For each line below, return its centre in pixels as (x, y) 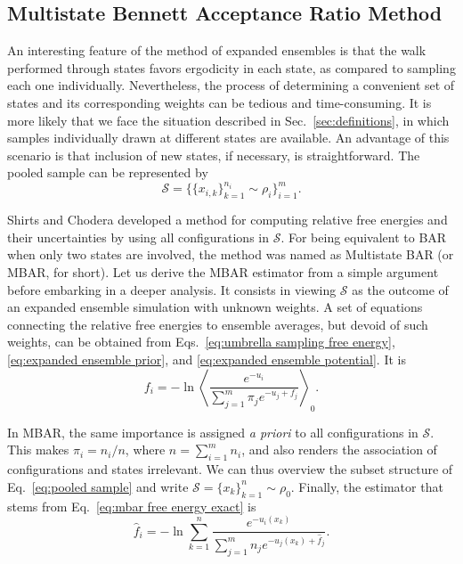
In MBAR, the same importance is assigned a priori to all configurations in (213, 432)
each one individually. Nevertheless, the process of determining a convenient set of (231, 85)
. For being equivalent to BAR (364, 237)
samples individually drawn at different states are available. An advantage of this (228, 138)
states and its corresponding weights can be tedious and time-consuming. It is (219, 102)
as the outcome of (400, 289)
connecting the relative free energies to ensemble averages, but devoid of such (218, 324)
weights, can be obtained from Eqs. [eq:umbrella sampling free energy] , (201, 342)
